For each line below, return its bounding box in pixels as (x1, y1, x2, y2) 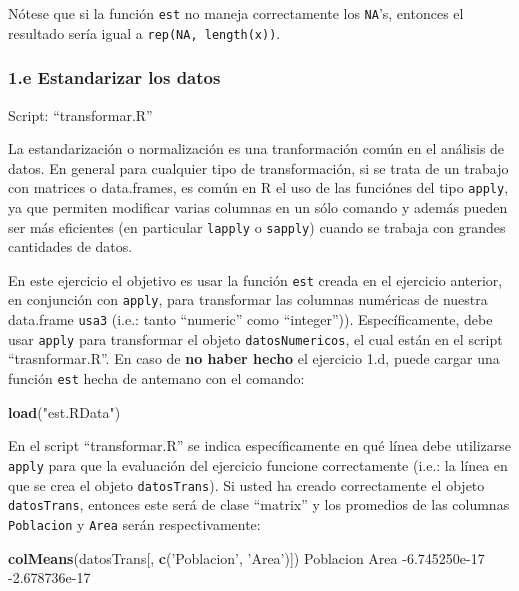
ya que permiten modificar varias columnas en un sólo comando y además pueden (8, 196, 508, 217)
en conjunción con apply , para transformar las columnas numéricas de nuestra (8, 289, 488, 310)
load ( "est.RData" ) (8, 401, 121, 422)
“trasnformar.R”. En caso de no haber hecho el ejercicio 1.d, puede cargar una (8, 348, 500, 369)
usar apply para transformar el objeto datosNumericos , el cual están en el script (8, 328, 503, 349)
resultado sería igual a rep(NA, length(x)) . (8, 22, 281, 43)
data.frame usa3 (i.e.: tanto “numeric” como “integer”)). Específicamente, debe (8, 309, 493, 330)
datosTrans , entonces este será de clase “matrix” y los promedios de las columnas (8, 494, 510, 515)
